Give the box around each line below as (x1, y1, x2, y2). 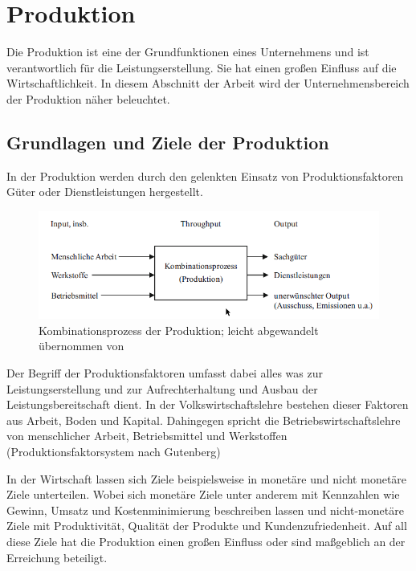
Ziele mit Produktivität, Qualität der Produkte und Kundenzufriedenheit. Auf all (6, 517, 407, 534)
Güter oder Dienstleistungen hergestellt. (6, 183, 203, 200)
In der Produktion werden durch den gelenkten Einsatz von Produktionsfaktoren (6, 167, 404, 184)
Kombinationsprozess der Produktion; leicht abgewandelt (39, 321, 319, 338)
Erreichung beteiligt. (6, 549, 108, 565)
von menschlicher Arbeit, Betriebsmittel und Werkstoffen (6, 427, 288, 444)
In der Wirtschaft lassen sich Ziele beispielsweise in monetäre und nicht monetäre (6, 470, 407, 487)
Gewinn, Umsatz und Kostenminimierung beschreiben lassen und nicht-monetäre (6, 501, 404, 518)
